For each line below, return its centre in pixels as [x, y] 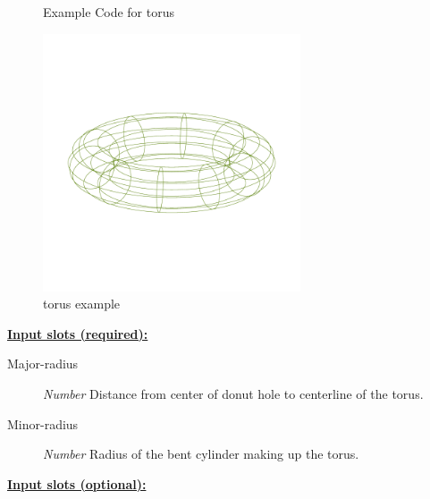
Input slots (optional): [77, 483]
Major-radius [43, 364]
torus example [82, 304]
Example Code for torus [109, 12]
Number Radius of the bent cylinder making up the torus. [201, 454]
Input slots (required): [78, 333]
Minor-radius [43, 423]
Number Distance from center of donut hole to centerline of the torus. [233, 393]
